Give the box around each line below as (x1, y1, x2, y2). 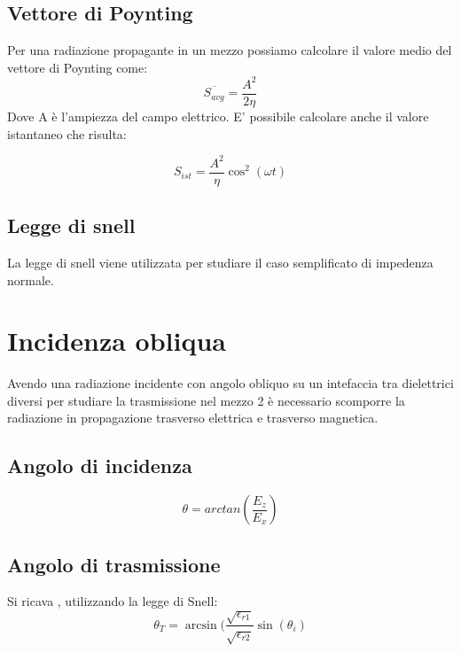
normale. (7, 270, 54, 289)
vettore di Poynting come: (7, 58, 148, 76)
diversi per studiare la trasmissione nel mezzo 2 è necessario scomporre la (7, 391, 405, 409)
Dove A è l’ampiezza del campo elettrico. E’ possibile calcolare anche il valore (7, 106, 429, 125)
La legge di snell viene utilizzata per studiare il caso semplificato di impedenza (7, 252, 434, 271)
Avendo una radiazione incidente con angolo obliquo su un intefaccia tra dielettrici (7, 374, 454, 392)
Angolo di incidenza (7, 452, 192, 479)
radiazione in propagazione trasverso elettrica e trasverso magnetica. (7, 408, 379, 427)
